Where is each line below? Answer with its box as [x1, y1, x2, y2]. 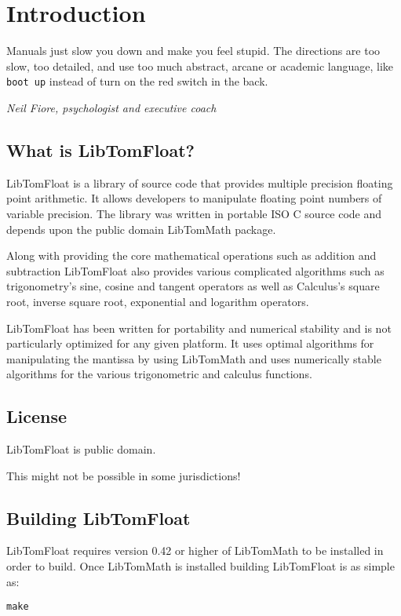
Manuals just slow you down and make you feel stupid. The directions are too [6, 42, 381, 59]
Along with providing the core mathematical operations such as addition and [6, 247, 377, 264]
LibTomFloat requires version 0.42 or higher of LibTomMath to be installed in [6, 542, 384, 559]
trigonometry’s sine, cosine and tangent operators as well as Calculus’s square [6, 278, 380, 294]
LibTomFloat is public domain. [6, 441, 156, 457]
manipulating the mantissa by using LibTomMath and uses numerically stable [6, 350, 381, 366]
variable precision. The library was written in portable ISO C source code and [6, 205, 382, 221]
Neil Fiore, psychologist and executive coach [6, 99, 217, 115]
